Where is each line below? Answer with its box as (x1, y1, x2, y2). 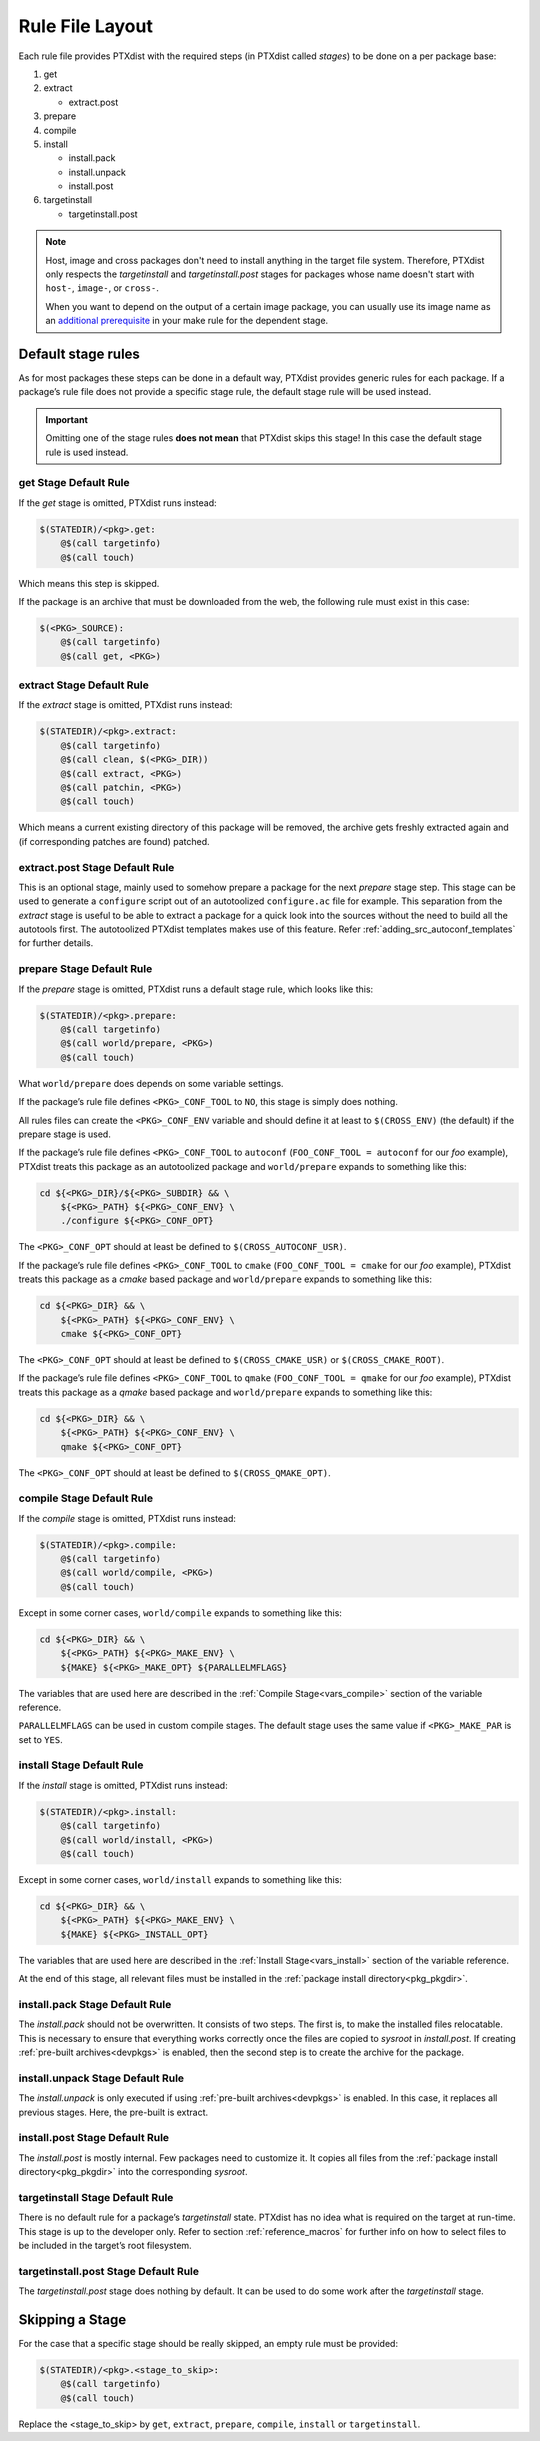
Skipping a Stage (18, 2311, 127, 2328)
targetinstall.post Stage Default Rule (18, 2264, 200, 2278)
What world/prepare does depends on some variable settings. (18, 1077, 284, 1089)
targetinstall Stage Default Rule (18, 2190, 174, 2204)
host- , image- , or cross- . (45, 282, 159, 294)
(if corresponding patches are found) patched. (18, 835, 210, 847)
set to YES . (18, 1733, 64, 1745)
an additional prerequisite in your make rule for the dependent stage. (45, 315, 329, 327)
